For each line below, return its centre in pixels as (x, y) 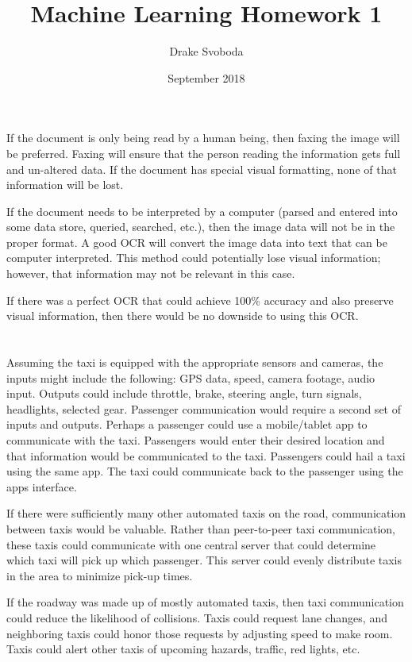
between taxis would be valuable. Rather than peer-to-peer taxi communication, (201, 528)
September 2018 (206, 77)
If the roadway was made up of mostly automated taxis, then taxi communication (205, 602)
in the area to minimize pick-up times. (100, 575)
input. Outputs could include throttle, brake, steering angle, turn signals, (184, 393)
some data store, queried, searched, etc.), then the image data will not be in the (201, 227)
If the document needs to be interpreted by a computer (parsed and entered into (202, 211)
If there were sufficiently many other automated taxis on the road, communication (206, 513)
